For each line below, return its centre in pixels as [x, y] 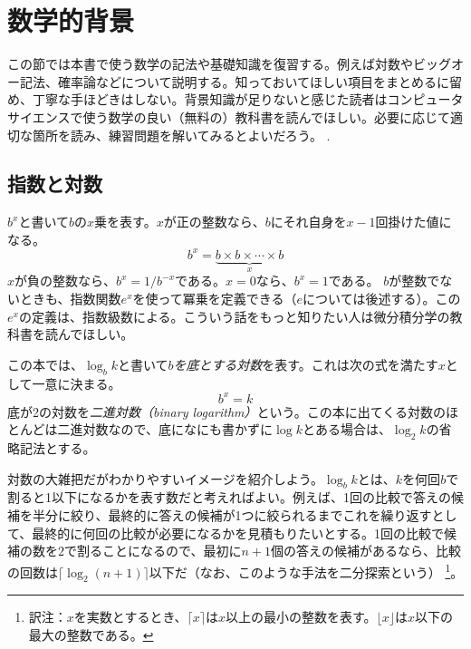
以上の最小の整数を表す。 [301, 617]
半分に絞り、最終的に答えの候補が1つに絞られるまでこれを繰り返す [232, 515]
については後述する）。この [382, 299]
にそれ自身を [308, 222]
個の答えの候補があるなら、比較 [365, 551]
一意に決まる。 [77, 383]
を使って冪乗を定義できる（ [215, 299]
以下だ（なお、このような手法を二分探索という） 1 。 [306, 570]
